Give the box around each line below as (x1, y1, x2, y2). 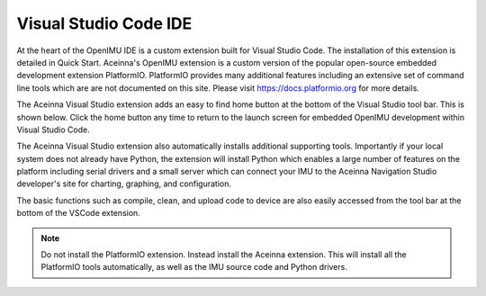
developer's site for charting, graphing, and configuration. (16, 178, 231, 189)
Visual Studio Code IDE (16, 13, 193, 33)
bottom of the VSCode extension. (16, 208, 141, 219)
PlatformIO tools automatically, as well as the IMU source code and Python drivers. (40, 262, 348, 273)
